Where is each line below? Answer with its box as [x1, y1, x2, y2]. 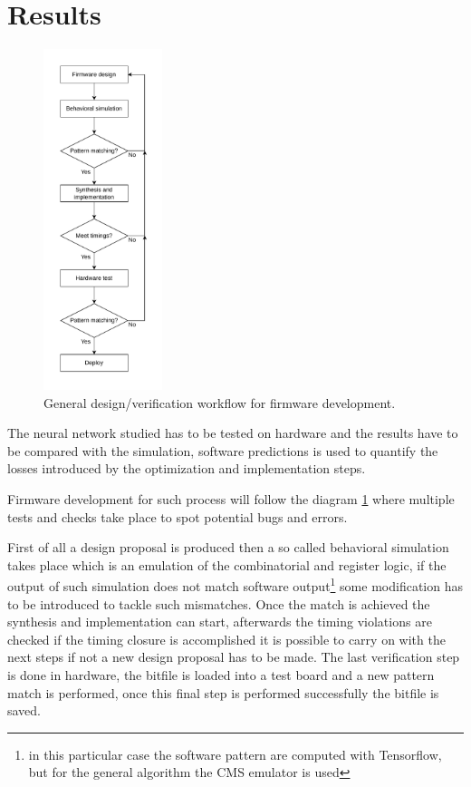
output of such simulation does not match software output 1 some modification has [7, 574, 463, 596]
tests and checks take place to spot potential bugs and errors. [7, 507, 348, 526]
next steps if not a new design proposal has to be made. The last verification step [7, 647, 460, 666]
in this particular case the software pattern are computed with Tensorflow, [28, 744, 442, 763]
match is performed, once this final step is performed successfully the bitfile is [7, 683, 439, 702]
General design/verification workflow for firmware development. [43, 393, 396, 412]
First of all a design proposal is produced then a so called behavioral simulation [7, 538, 449, 557]
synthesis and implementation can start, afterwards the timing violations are [7, 612, 432, 631]
